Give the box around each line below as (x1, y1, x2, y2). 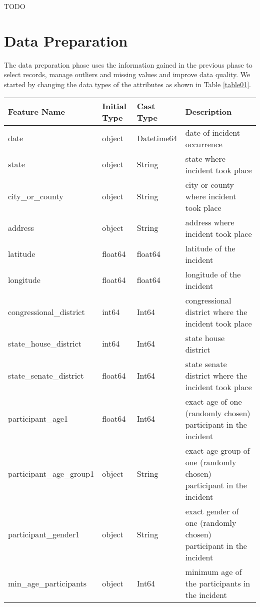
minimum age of (185, 565, 242, 577)
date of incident (185, 126, 240, 138)
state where (185, 152, 225, 164)
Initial (102, 100, 126, 112)
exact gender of (185, 505, 239, 517)
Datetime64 (136, 132, 177, 144)
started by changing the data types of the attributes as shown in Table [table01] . (4, 79, 251, 89)
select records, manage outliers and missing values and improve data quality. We (4, 69, 250, 80)
